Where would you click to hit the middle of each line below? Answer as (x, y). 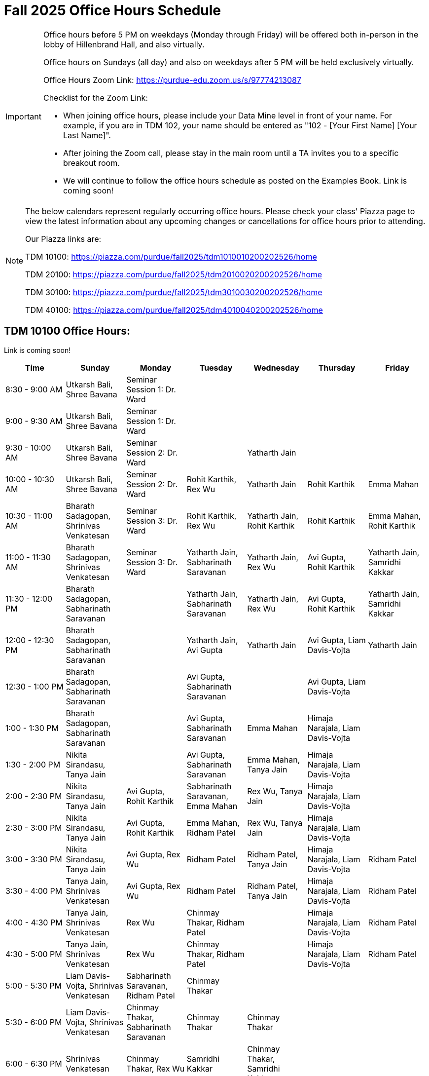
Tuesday (216, 367)
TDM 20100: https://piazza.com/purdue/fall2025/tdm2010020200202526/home (174, 274)
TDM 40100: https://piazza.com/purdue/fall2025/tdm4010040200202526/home (174, 310)
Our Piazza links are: (63, 239)
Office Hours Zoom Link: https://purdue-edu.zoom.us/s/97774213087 (172, 80)
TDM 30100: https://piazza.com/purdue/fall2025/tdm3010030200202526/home (174, 292)
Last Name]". (87, 135)
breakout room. (91, 163)
